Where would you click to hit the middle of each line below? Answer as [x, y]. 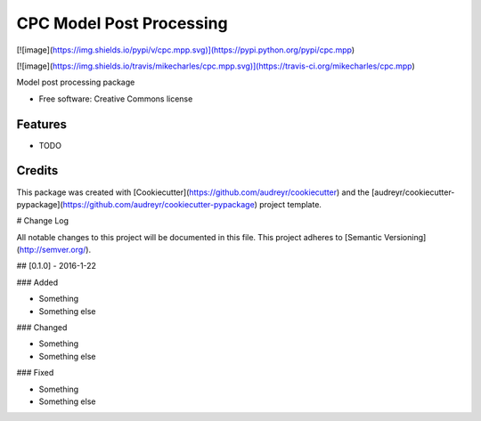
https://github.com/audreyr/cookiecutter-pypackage [159, 204]
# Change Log [43, 221]
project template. [290, 204]
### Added [37, 282]
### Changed [42, 328]
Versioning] [405, 237]
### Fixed [35, 373]
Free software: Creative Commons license [116, 99]
